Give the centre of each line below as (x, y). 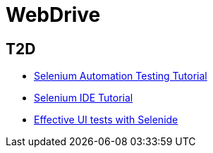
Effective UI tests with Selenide (106, 120)
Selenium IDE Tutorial (84, 98)
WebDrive (53, 15)
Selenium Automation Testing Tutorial (121, 76)
